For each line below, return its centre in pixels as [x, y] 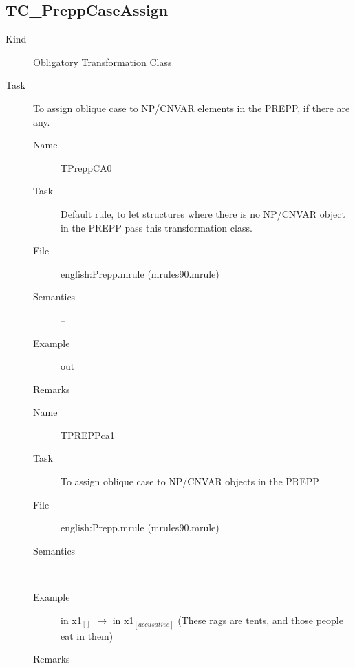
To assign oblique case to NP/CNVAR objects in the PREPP [190, 481]
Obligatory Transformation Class [103, 62]
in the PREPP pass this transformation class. [157, 227]
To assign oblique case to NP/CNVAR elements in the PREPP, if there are [192, 108]
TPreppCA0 [86, 167]
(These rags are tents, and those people [260, 620]
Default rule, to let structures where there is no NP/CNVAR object [203, 213]
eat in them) [87, 635]
